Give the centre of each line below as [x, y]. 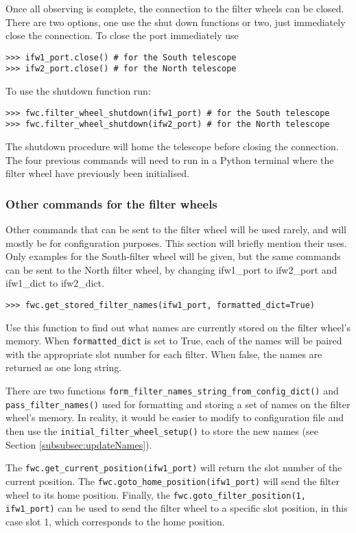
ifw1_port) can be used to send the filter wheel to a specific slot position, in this [177, 508]
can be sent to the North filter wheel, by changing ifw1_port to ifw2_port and [171, 269]
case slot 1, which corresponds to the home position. [115, 521]
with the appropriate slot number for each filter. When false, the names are [164, 354]
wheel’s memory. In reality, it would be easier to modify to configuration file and [175, 417]
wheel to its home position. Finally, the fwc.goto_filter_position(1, [156, 494]
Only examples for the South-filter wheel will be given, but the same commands [173, 256]
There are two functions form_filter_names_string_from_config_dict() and [172, 391]
